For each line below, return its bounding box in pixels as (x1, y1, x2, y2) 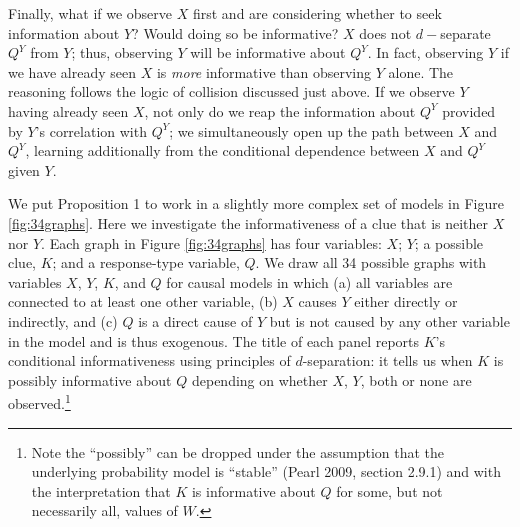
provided (442, 100, 496, 121)
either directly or (354, 291, 458, 312)
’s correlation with (35, 120, 147, 141)
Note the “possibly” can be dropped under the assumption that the (31, 441, 445, 462)
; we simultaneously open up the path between (169, 120, 454, 141)
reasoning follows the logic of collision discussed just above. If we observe (8, 81, 455, 102)
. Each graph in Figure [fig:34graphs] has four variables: (41, 232, 382, 253)
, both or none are (360, 369, 472, 390)
